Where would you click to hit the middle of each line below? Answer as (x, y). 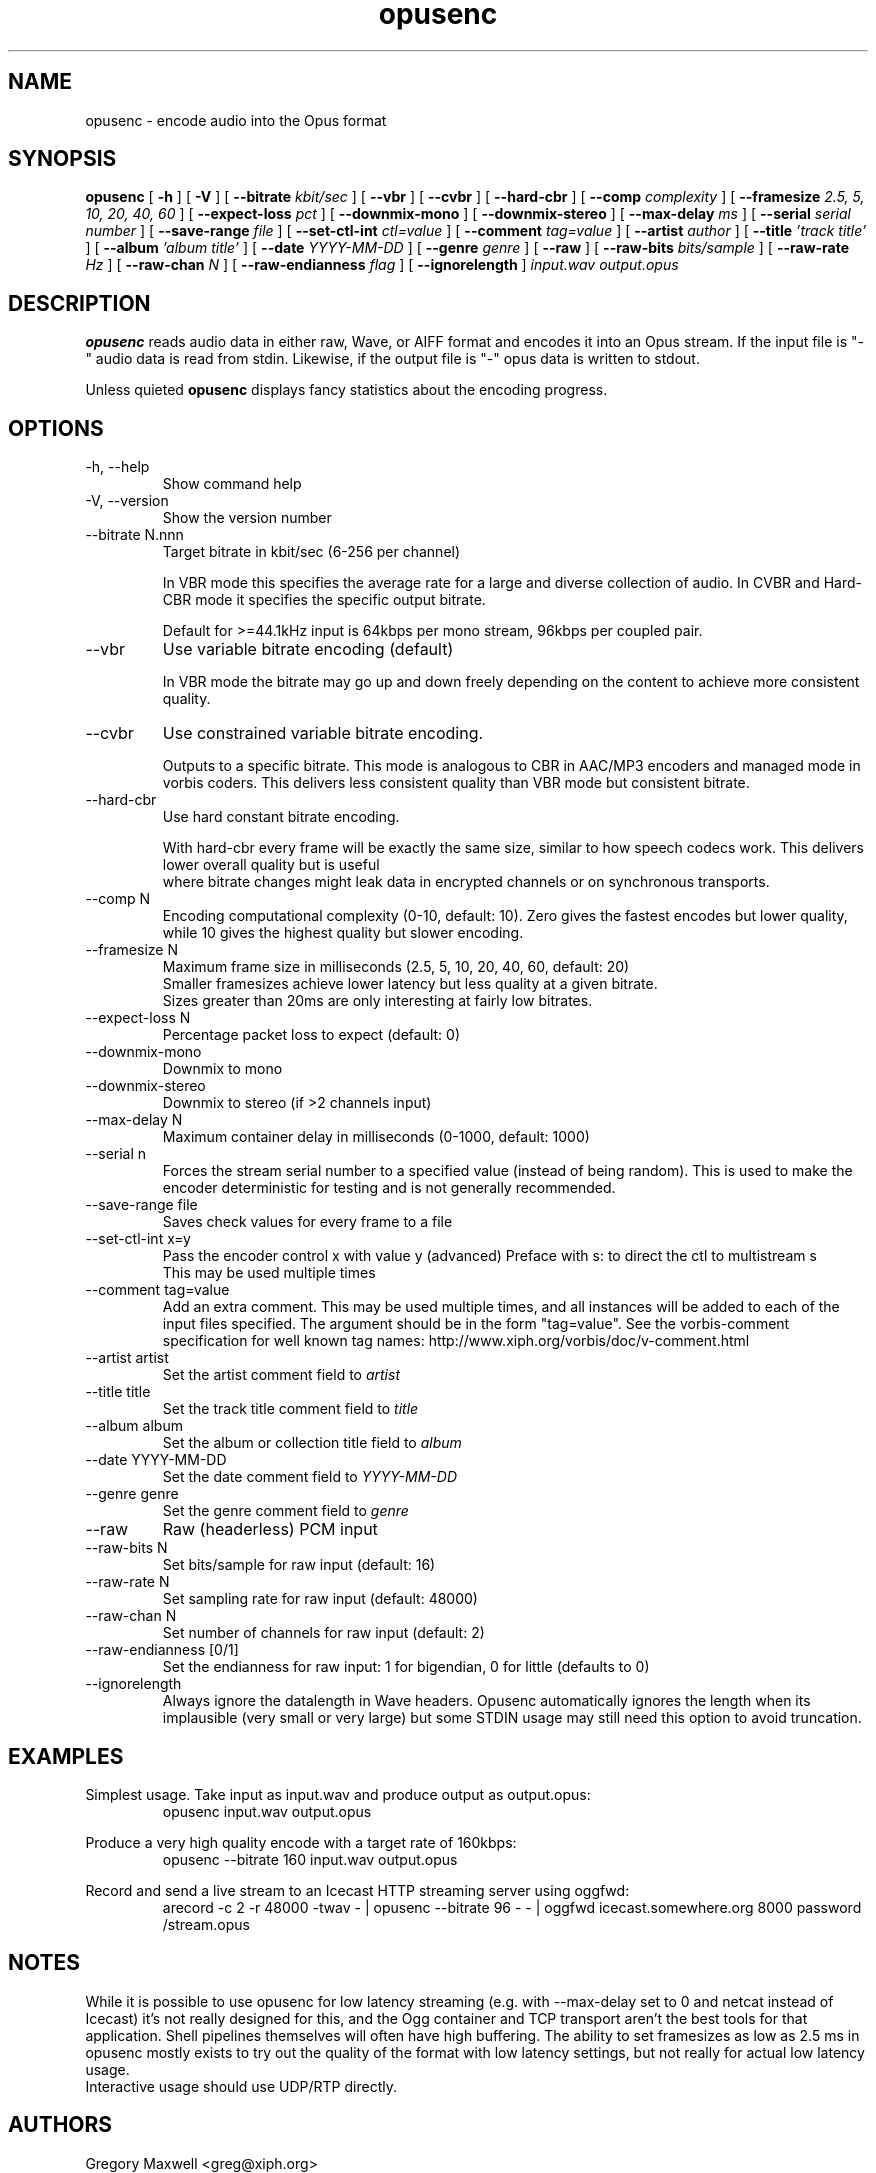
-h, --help (117, 467)
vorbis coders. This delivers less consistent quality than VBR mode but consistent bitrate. (456, 783)
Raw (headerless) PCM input (270, 1529)
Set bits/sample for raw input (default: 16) (299, 1565)
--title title (118, 1392)
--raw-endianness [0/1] (162, 1650)
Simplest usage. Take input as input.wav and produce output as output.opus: (338, 1794)
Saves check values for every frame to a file (307, 1222)
